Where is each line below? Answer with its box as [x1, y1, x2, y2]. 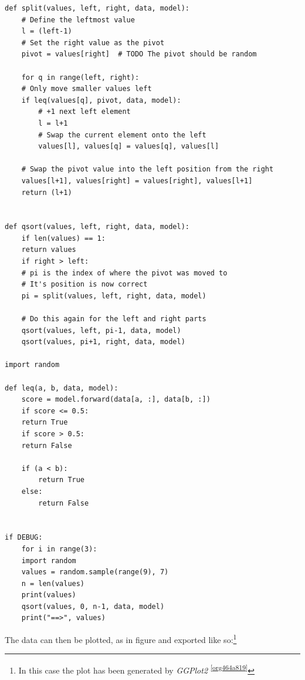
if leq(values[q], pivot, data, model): [21, 96, 181, 105]
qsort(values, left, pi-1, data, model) [21, 326, 181, 335]
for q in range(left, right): [21, 73, 140, 82]
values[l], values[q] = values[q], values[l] [38, 142, 219, 151]
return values [21, 245, 76, 254]
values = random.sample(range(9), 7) [21, 568, 169, 577]
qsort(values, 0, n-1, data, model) [21, 602, 165, 611]
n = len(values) [21, 579, 85, 588]
